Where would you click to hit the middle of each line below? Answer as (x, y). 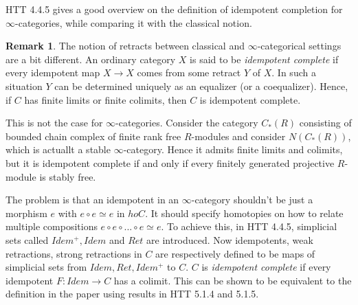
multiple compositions (52, 226)
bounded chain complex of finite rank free (93, 136)
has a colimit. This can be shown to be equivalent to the (233, 280)
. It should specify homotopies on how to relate (244, 213)
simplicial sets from (46, 267)
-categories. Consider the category (187, 123)
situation (24, 86)
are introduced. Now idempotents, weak (230, 239)
